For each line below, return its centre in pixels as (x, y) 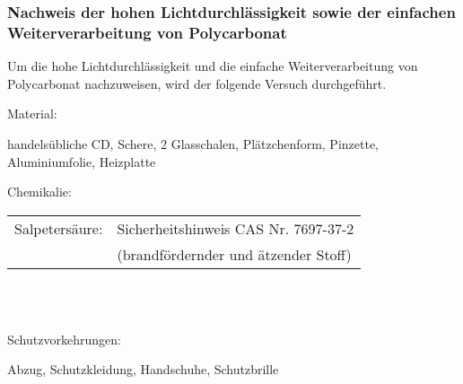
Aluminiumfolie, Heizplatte (82, 161)
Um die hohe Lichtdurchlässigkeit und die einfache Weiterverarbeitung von (213, 66)
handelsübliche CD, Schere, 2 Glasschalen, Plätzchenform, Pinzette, (193, 143)
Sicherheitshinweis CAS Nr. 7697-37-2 (236, 228)
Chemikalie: (39, 192)
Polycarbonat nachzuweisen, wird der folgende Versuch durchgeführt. (197, 83)
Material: (32, 113)
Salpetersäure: (59, 228)
